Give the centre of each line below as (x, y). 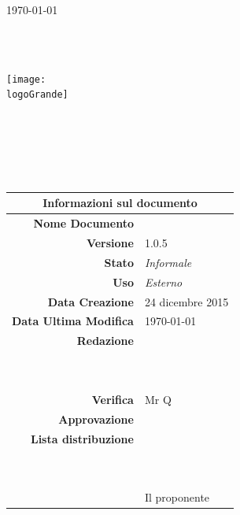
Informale (168, 262)
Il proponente (177, 497)
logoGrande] (37, 95)
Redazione (105, 341)
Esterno (163, 282)
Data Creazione (90, 301)
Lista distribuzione (82, 438)
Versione (110, 243)
